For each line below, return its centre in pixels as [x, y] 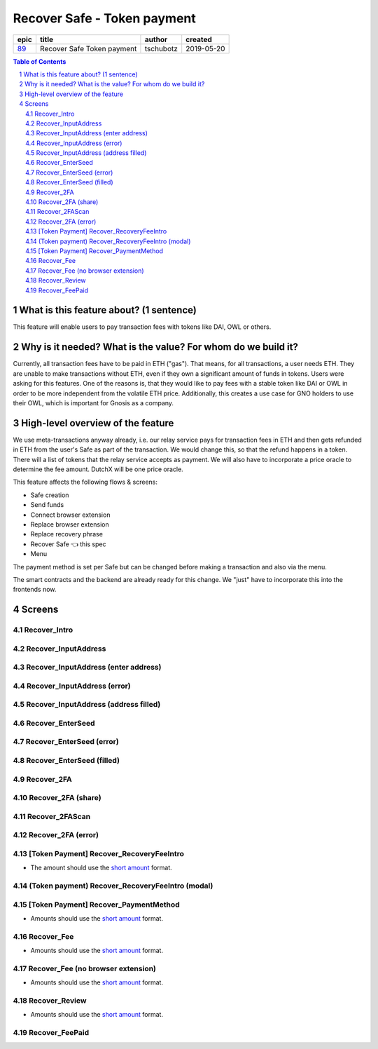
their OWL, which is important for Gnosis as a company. [93, 402]
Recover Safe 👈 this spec [68, 544]
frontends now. [35, 590]
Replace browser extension [70, 524]
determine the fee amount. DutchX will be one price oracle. [98, 469]
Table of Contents [40, 61]
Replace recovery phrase [66, 534]
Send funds [47, 505]
